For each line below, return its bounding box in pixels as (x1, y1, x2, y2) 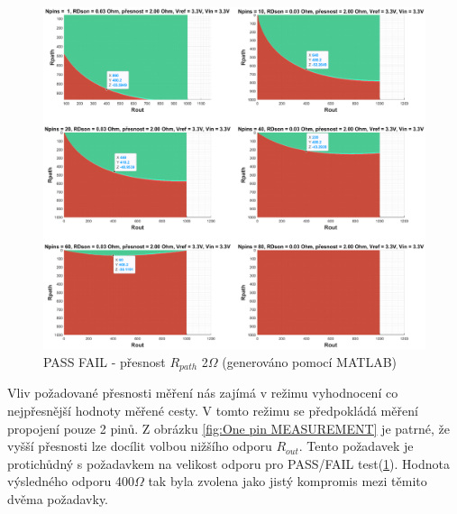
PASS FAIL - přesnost (43, 352, 166, 371)
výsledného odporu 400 (7, 472, 134, 491)
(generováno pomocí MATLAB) (222, 352, 398, 371)
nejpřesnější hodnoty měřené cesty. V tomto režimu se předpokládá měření (7, 400, 418, 419)
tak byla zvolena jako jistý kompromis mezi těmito (148, 472, 427, 491)
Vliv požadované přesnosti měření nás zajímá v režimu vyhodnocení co (7, 383, 398, 402)
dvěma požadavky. (7, 489, 109, 508)
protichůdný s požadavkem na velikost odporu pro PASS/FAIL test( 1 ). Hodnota (7, 454, 450, 473)
